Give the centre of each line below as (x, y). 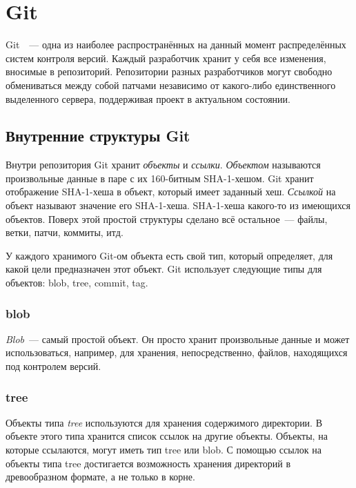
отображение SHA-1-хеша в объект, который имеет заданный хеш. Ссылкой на (171, 192)
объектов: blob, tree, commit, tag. (77, 283)
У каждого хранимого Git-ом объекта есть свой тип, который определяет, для (169, 255)
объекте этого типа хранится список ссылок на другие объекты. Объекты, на (167, 436)
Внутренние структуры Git (98, 136)
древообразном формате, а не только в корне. (100, 477)
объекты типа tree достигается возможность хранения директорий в (148, 463)
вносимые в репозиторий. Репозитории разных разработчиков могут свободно (169, 71)
